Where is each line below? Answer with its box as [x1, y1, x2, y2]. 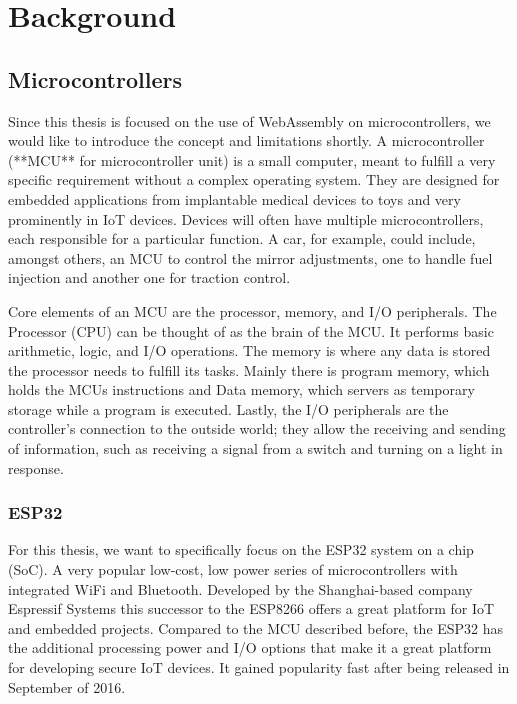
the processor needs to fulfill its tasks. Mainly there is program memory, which [8, 359, 490, 380]
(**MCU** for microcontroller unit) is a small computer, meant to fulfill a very [8, 149, 496, 170]
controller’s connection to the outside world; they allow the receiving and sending [8, 418, 506, 439]
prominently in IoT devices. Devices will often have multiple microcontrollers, [8, 208, 484, 229]
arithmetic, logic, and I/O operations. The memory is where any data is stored [8, 340, 491, 361]
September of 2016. [8, 676, 126, 697]
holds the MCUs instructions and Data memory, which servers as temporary [8, 379, 475, 400]
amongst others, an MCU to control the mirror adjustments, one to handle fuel [8, 247, 493, 268]
